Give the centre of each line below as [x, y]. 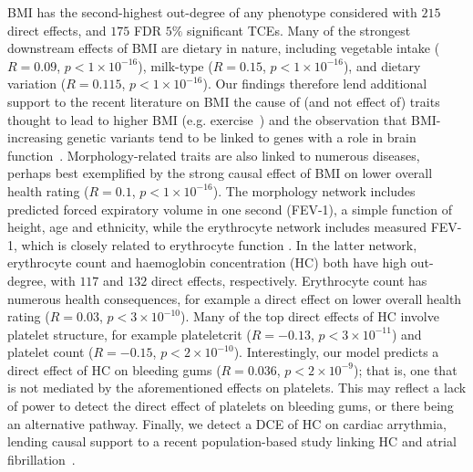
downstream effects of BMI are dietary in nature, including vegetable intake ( [224, 48]
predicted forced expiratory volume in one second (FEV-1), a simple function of [230, 209]
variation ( [37, 84]
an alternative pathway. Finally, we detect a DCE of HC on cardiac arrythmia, [227, 423]
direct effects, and [57, 30]
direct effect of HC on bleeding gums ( [114, 369]
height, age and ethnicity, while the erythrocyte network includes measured [217, 227]
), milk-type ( [175, 65]
